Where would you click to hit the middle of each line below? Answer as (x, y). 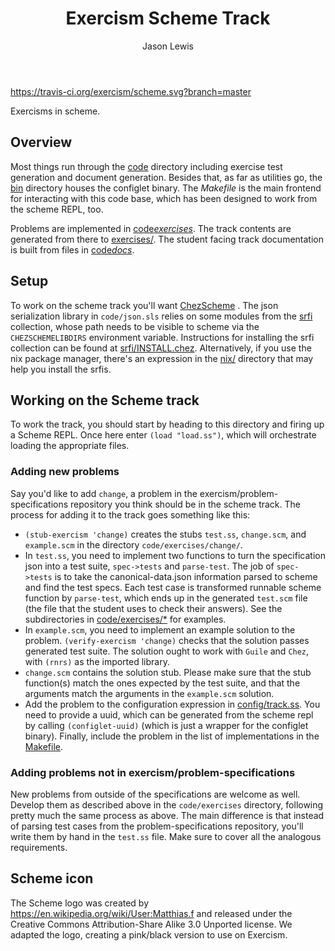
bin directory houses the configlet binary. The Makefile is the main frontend (166, 188)
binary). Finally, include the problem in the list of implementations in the (172, 736)
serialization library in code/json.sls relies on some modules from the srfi (161, 316)
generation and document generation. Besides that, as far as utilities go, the (166, 177)
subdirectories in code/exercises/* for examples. (125, 619)
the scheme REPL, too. (57, 209)
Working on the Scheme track (105, 400)
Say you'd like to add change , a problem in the (104, 493)
